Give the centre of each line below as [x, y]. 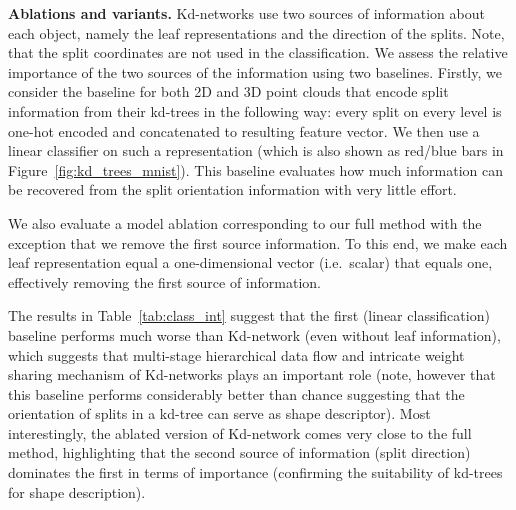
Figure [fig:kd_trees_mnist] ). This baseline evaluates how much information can [256, 169]
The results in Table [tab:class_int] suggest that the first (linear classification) [249, 315]
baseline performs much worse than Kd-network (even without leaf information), [254, 334]
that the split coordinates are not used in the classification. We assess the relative [258, 52]
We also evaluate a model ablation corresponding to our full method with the [245, 222]
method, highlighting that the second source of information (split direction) [239, 452]
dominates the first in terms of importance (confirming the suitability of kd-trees [255, 472]
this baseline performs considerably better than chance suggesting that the [236, 393]
